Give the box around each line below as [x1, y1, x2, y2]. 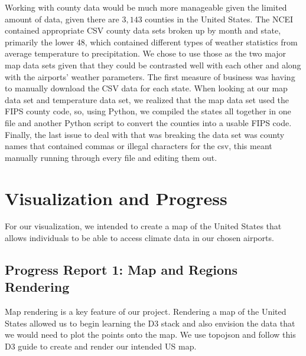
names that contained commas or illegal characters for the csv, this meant [5, 140, 272, 152]
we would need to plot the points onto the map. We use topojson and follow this [5, 328, 296, 341]
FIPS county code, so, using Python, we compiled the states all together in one [5, 105, 291, 117]
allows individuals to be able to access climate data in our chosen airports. [5, 232, 274, 244]
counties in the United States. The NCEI [145, 12, 294, 25]
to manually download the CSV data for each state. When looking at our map [5, 82, 288, 94]
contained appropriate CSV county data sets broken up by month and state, [5, 24, 281, 37]
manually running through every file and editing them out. [5, 151, 217, 163]
